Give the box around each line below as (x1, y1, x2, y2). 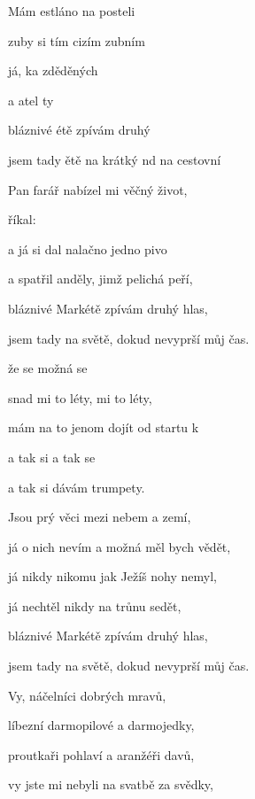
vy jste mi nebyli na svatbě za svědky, (8, 775, 213, 794)
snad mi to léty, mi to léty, (8, 388, 152, 407)
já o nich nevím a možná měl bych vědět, (8, 537, 231, 555)
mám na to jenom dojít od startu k (8, 418, 199, 437)
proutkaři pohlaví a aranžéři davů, (8, 745, 195, 764)
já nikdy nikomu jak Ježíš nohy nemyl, (8, 567, 217, 586)
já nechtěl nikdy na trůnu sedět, (8, 596, 182, 615)
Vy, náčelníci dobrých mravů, (8, 686, 166, 704)
